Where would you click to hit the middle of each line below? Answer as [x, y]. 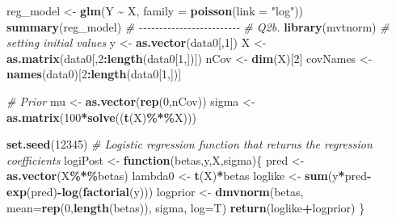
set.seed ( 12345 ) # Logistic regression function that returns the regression [190, 144]
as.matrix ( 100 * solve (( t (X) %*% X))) [101, 117]
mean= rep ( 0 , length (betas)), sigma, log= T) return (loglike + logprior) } [186, 207]
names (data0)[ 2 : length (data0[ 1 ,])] [94, 74]
